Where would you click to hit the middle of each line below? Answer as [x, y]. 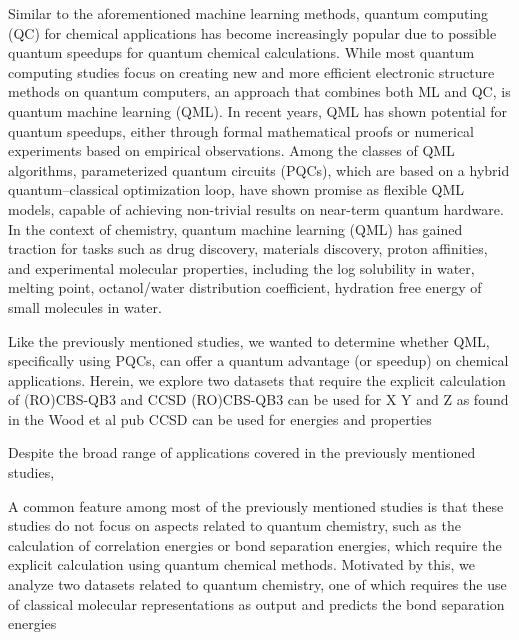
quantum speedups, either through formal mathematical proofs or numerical [241, 130]
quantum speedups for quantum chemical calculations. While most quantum [241, 52]
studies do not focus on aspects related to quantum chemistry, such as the [234, 525]
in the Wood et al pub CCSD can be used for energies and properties [220, 418]
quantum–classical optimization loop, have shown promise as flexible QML [236, 189]
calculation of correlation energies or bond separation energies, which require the [255, 544]
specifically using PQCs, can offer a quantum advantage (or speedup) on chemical [258, 360]
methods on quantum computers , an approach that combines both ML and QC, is [259, 91]
